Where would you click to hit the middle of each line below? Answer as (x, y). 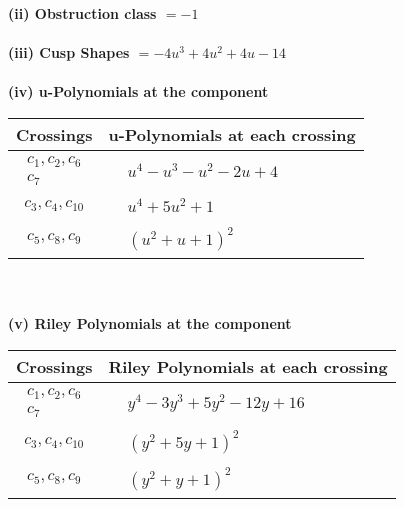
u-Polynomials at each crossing (232, 134)
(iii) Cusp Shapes (69, 52)
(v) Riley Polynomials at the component (150, 323)
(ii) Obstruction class (82, 13)
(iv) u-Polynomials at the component (138, 91)
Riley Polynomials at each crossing (248, 366)
